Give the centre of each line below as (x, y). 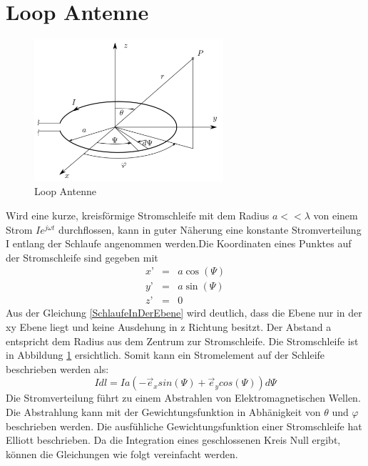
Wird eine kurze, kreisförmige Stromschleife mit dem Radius (138, 215)
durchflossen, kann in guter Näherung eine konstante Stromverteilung (210, 229)
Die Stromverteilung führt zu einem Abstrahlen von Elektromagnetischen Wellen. (183, 398)
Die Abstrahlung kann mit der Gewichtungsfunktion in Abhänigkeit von (163, 412)
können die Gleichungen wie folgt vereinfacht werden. (122, 453)
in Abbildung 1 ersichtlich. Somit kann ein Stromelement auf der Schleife (165, 355)
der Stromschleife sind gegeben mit (82, 257)
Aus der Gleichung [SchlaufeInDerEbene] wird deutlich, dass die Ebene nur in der (184, 313)
